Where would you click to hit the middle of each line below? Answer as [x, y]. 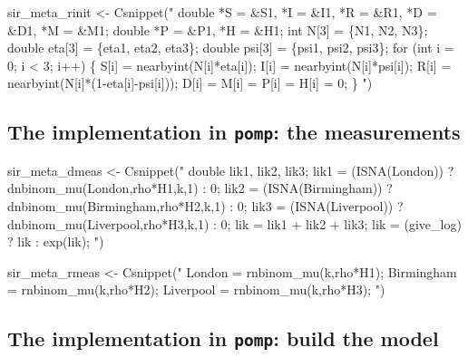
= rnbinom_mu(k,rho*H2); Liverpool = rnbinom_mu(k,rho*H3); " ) [196, 289]
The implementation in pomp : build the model [223, 338]
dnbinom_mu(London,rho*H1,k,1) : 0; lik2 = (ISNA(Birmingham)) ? [200, 188]
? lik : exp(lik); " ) [56, 241]
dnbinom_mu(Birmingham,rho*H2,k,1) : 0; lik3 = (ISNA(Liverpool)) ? [205, 205]
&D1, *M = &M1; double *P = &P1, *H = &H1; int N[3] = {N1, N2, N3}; [218, 29]
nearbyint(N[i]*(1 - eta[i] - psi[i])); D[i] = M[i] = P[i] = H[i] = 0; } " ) [190, 83]
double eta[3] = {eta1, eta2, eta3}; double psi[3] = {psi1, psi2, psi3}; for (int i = [231, 48]
